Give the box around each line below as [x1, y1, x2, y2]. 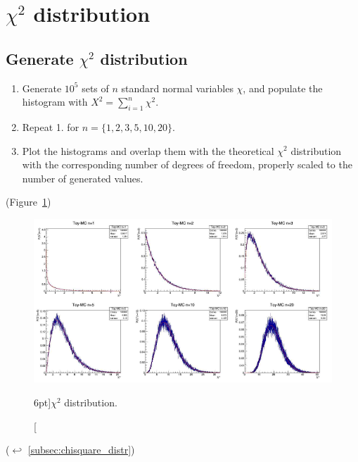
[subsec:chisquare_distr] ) [27, 442, 135, 457]
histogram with [22, 94, 88, 109]
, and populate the [243, 80, 323, 95]
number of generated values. [22, 170, 143, 185]
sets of [82, 80, 109, 95]
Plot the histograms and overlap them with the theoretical [22, 143, 274, 158]
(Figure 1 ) [6, 194, 51, 209]
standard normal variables [121, 80, 234, 95]
